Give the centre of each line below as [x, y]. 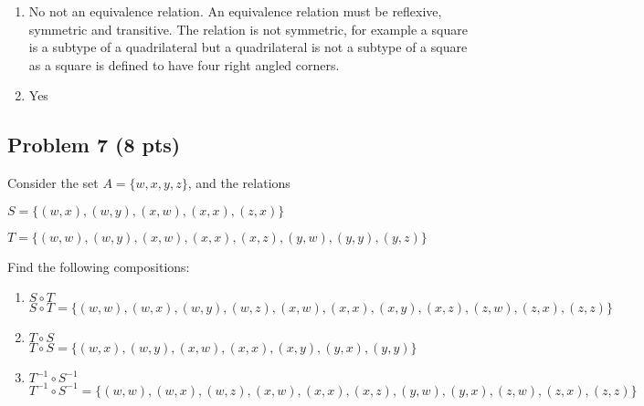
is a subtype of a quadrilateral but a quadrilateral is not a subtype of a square [248, 47]
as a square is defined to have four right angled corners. [184, 64]
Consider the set [53, 183]
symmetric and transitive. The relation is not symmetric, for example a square [248, 29]
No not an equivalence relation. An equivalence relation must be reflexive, [235, 11]
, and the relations [239, 183]
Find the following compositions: [99, 266]
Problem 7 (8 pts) [94, 145]
